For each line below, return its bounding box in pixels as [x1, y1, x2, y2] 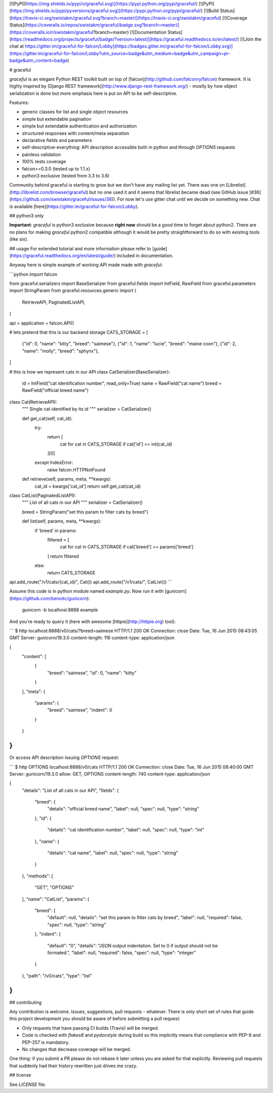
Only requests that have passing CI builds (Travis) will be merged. [22, 1025, 159, 1031]
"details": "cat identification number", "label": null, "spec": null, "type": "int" [47, 827, 205, 833]
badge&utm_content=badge [9, 57, 68, 63]
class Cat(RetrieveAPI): [9, 398, 58, 405]
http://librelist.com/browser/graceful [11, 189, 87, 195]
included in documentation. [116, 252, 174, 259]
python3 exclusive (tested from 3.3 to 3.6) [22, 172, 110, 178]
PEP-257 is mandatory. [22, 1039, 70, 1045]
